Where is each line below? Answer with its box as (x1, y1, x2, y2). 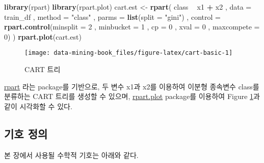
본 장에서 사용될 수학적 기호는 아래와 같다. (4, 149, 139, 160)
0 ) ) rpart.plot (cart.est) (4, 31, 82, 42)
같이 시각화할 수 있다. (4, 101, 72, 111)
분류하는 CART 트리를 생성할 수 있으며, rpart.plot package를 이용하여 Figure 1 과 (4, 91, 260, 102)
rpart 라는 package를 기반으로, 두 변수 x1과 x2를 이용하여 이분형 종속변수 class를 (4, 81, 259, 91)
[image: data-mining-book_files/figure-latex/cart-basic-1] (24, 49, 233, 57)
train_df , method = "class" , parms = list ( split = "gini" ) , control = (4, 11, 221, 22)
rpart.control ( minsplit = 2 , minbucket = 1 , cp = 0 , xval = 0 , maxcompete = (4, 21, 260, 32)
